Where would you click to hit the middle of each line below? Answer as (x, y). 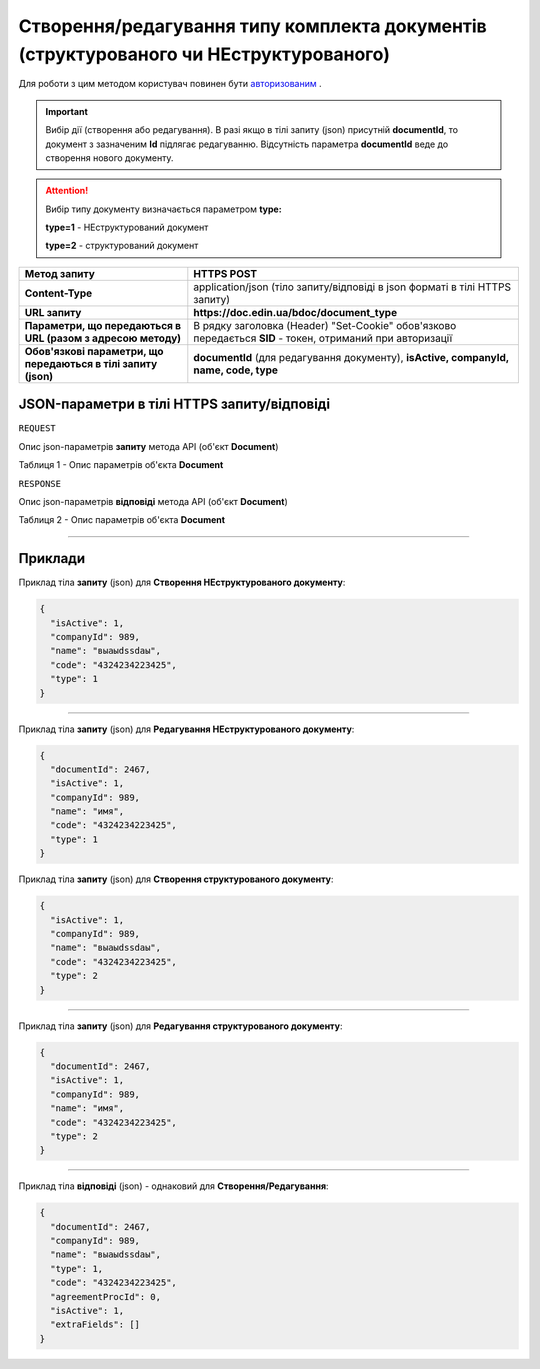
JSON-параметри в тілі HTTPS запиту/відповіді (174, 404)
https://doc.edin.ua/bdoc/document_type (295, 312)
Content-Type (58, 293)
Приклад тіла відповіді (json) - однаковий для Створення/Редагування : (173, 1186)
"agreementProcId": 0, (106, 1296)
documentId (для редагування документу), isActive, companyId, (351, 357)
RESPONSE (40, 483)
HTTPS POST (225, 273)
